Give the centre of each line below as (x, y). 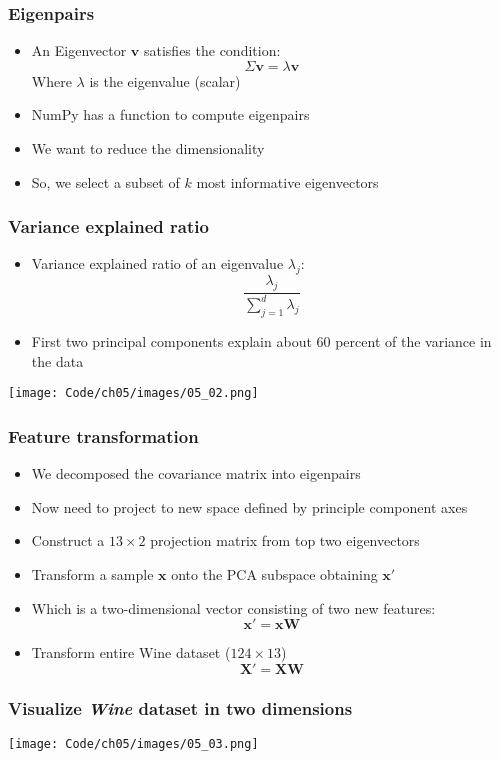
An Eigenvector (79, 50)
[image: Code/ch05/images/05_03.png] (133, 744)
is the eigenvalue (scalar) (165, 80)
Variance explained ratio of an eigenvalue (157, 263)
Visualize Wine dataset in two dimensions (180, 707)
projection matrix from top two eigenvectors (285, 540)
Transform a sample (92, 574)
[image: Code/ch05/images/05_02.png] (133, 393)
